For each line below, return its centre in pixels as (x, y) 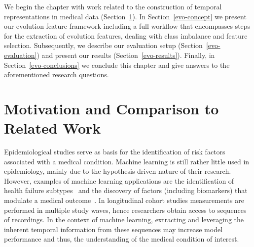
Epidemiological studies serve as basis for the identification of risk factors (115, 152)
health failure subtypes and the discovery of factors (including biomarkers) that (126, 190)
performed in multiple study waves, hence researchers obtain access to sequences (125, 210)
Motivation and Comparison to (111, 108)
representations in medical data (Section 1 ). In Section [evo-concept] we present (125, 16)
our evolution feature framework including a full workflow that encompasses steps (127, 26)
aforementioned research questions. (56, 74)
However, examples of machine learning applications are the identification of (119, 180)
